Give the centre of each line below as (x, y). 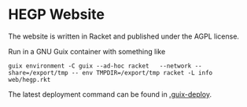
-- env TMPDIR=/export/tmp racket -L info (142, 72)
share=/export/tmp (38, 72)
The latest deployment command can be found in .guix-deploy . (110, 94)
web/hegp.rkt (29, 79)
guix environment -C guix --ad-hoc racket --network (100, 66)
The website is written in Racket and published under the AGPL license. (124, 36)
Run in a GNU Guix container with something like (87, 51)
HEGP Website (56, 15)
